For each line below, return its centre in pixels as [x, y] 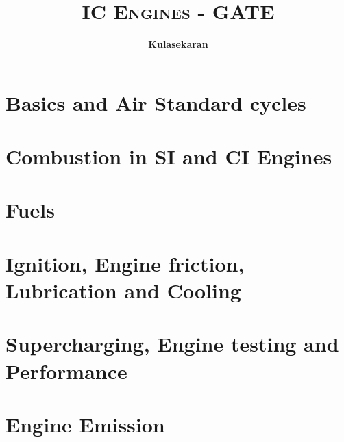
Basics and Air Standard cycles [156, 102]
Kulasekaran [178, 44]
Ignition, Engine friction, [125, 263]
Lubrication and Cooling [123, 290]
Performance [66, 370]
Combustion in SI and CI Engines [169, 156]
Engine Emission [85, 424]
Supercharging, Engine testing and [172, 344]
